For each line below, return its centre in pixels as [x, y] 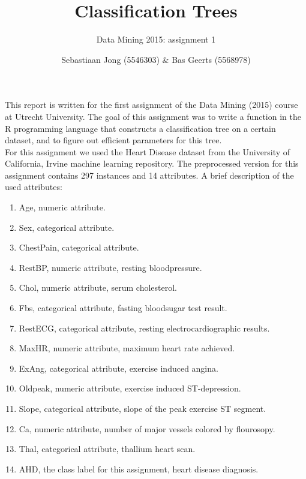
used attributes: [34, 187]
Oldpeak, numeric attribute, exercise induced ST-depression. [130, 388]
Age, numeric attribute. [62, 207]
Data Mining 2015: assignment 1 [156, 39]
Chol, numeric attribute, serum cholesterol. [98, 287]
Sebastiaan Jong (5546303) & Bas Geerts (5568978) [156, 59]
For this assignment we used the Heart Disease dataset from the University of [148, 151]
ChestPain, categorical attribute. [79, 247]
